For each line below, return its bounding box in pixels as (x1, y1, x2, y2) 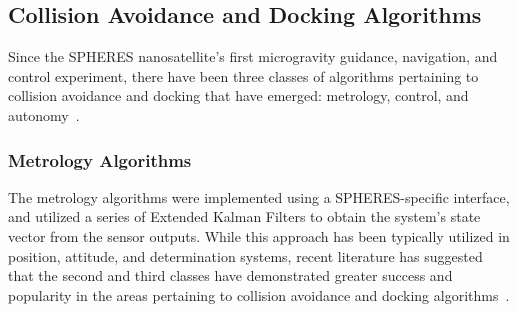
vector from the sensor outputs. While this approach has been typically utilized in (8, 225, 510, 246)
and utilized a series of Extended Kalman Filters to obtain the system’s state (8, 206, 481, 227)
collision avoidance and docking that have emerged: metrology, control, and (8, 85, 469, 106)
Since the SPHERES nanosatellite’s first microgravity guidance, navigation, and (8, 46, 498, 67)
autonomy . (8, 104, 80, 125)
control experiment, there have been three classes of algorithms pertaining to (8, 65, 479, 86)
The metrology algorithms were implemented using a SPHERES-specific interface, (8, 186, 510, 207)
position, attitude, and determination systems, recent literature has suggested (8, 245, 483, 266)
